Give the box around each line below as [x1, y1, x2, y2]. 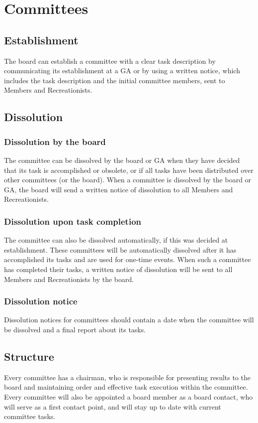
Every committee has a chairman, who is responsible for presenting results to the [4, 372, 251, 382]
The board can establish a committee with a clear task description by [4, 55, 216, 66]
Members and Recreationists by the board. [4, 274, 134, 284]
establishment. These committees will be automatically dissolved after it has [4, 244, 237, 255]
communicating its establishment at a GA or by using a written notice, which [4, 65, 240, 76]
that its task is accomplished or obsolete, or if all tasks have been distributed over [4, 164, 254, 175]
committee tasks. [4, 411, 56, 422]
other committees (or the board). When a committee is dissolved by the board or [4, 174, 252, 185]
